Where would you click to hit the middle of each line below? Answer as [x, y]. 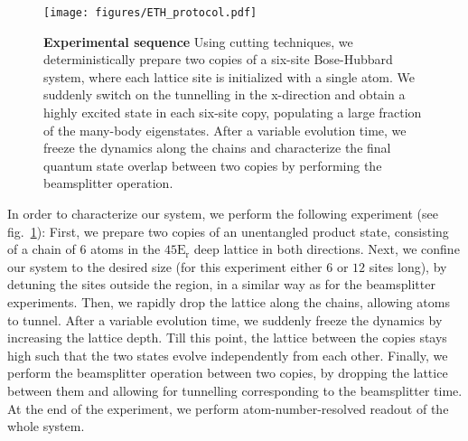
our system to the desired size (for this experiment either [165, 266]
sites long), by [408, 266]
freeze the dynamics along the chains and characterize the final [217, 148]
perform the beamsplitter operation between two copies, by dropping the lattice [228, 373]
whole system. [46, 426]
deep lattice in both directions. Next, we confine [327, 249]
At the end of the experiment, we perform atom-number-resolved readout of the [228, 408]
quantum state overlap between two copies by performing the [213, 165]
